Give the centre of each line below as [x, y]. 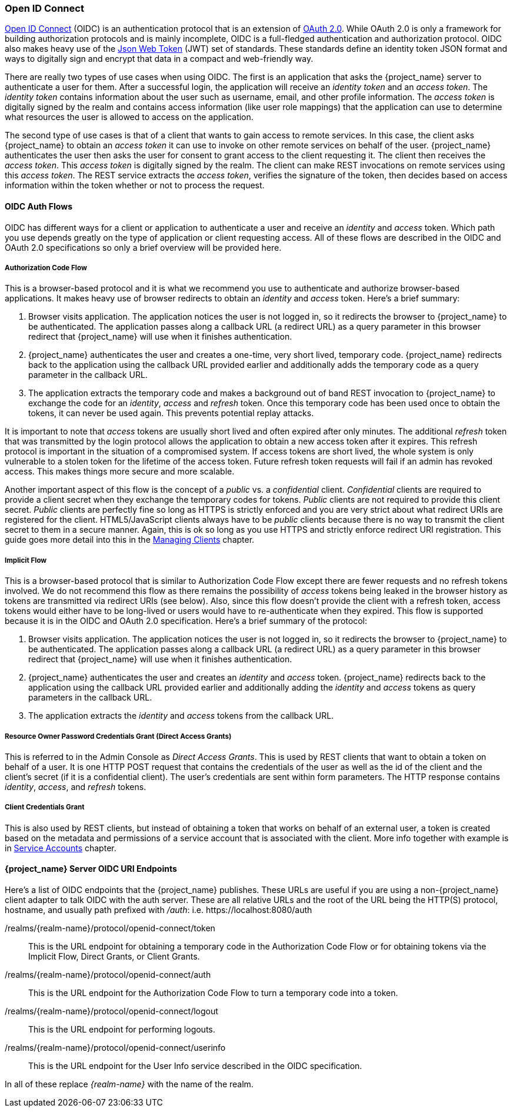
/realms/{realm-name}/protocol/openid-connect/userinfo [115, 1047]
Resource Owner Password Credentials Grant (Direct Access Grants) [118, 736]
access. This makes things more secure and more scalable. [120, 472]
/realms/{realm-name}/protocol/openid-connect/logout [111, 1011]
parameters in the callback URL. [90, 698]
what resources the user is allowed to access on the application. [129, 117]
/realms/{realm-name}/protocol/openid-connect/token [110, 928]
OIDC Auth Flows [39, 206]
